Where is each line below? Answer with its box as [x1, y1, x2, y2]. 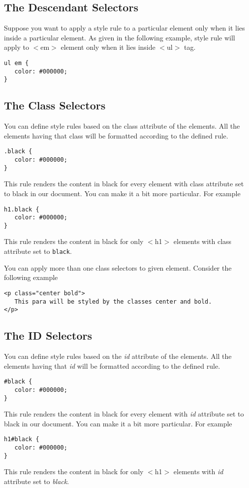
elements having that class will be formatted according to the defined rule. [4, 130, 228, 140]
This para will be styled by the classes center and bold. [14, 298, 212, 305]
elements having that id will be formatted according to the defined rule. [4, 360, 220, 371]
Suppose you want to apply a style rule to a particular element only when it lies [4, 23, 245, 33]
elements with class [173, 236, 232, 246]
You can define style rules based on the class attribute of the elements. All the [4, 121, 240, 131]
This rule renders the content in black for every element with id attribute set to [4, 409, 244, 419]
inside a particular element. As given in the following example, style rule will [4, 32, 235, 42]
